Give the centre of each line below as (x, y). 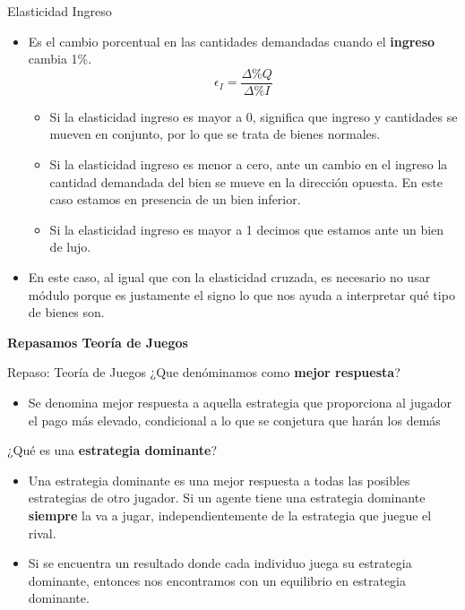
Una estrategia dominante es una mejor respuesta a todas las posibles (219, 480)
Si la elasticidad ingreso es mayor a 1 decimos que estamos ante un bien (247, 229)
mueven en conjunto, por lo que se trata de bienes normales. (215, 134)
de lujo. (70, 247)
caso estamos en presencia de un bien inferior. (175, 199)
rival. (42, 533)
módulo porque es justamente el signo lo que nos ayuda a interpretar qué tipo (241, 294)
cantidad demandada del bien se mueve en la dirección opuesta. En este (246, 181)
